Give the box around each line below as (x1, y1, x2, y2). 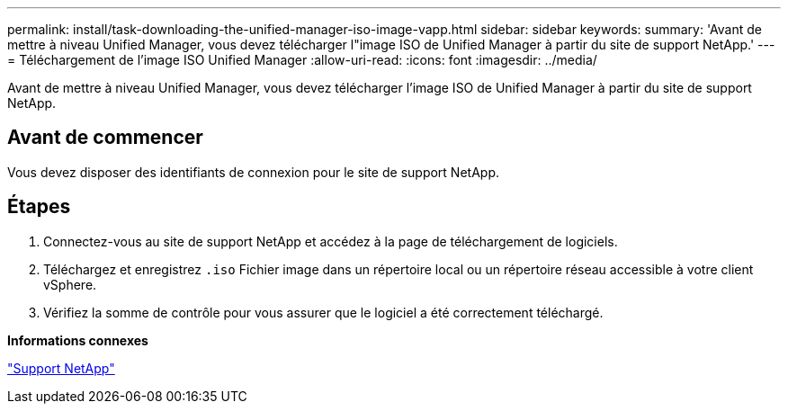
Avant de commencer (7, 126, 203, 149)
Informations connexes (7, 332, 148, 348)
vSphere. (43, 276, 97, 292)
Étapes (7, 195, 71, 219)
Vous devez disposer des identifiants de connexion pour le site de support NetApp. (7, 164, 499, 180)
